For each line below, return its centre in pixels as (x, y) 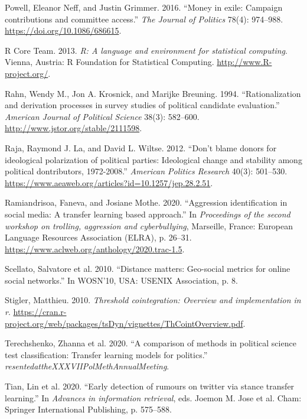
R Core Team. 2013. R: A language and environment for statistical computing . (146, 50)
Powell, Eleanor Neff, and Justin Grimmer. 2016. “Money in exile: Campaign (144, 7)
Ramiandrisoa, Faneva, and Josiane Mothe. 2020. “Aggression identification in (146, 202)
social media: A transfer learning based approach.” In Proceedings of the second (148, 214)
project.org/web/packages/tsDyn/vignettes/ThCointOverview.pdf (124, 323)
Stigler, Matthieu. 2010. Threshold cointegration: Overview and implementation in (153, 300)
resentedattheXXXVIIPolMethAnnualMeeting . (87, 366)
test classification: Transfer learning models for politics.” (106, 354)
